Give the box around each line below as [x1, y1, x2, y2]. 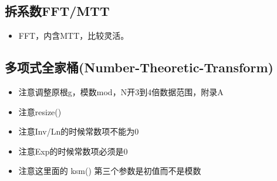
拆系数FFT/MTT [5, 2, 110, 20]
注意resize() [18, 105, 62, 118]
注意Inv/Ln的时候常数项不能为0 [18, 125, 139, 138]
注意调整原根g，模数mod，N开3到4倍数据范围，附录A [18, 86, 224, 98]
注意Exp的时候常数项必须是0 [18, 145, 128, 157]
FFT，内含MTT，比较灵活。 [18, 29, 129, 42]
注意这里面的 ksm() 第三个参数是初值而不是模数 [18, 165, 201, 177]
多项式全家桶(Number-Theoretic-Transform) [5, 58, 273, 76]
